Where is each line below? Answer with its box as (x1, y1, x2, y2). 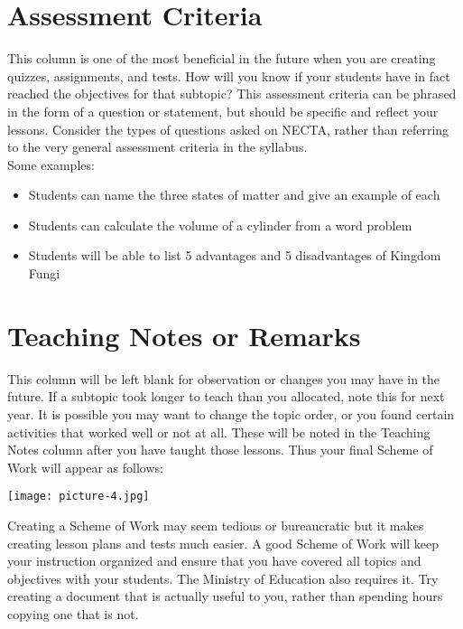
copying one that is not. (7, 604, 139, 623)
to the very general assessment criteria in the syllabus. (7, 137, 308, 156)
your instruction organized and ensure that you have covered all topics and (7, 551, 421, 570)
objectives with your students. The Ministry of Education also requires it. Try (7, 568, 439, 587)
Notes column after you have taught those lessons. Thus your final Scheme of (7, 440, 433, 459)
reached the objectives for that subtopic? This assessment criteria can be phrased (7, 84, 457, 103)
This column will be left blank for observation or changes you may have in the (7, 369, 440, 388)
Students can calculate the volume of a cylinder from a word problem (28, 215, 412, 234)
